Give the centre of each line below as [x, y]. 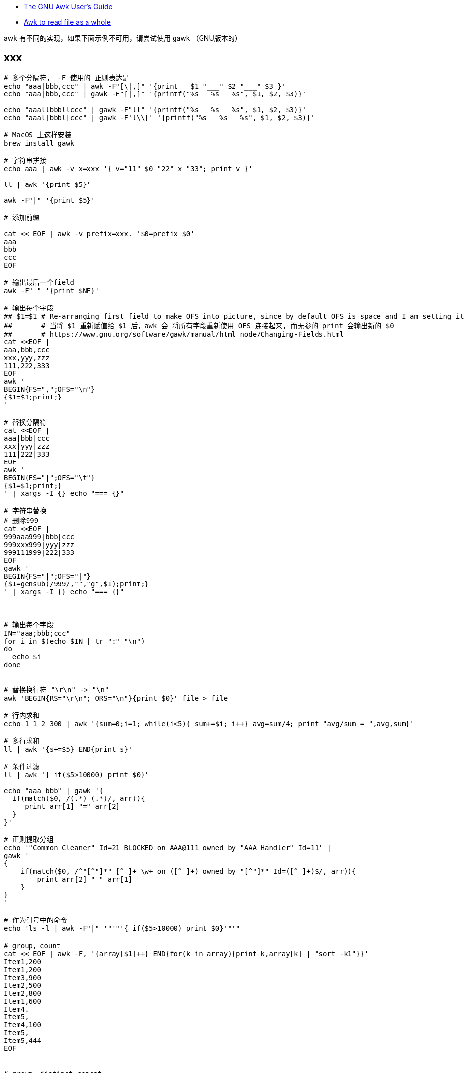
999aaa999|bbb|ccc [39, 536]
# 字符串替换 [25, 510]
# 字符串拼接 [25, 160]
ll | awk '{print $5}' [48, 184]
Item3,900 [23, 977]
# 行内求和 [22, 715]
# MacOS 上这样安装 [38, 135]
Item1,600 [23, 1001]
